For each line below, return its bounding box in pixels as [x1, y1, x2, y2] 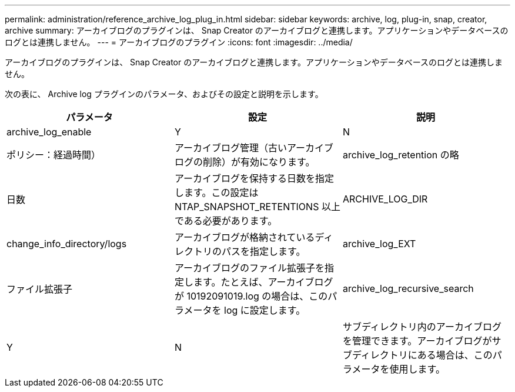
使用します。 [389, 363, 445, 375]
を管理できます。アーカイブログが [342, 335, 492, 347]
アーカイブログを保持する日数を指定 [174, 172, 335, 184]
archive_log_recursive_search [342, 283, 474, 294]
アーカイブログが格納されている [174, 231, 315, 243]
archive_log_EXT [342, 238, 416, 250]
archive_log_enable [6, 126, 92, 138]
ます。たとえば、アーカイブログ [193, 276, 333, 288]
